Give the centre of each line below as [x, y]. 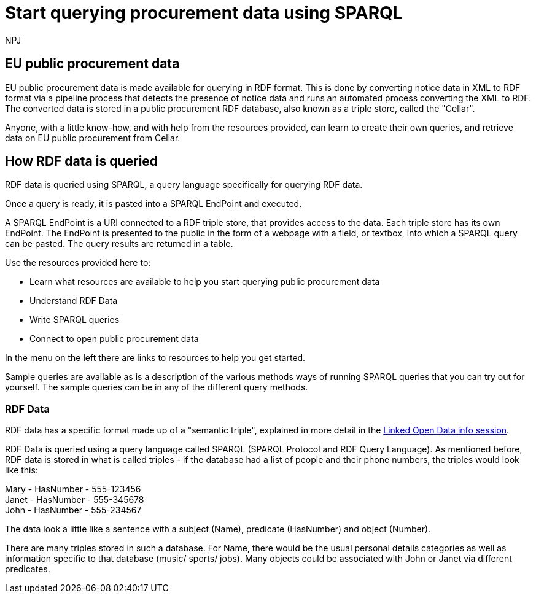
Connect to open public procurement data [114, 339]
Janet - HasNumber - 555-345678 [75, 500]
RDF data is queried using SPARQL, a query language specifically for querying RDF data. [184, 185]
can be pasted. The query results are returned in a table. [119, 244]
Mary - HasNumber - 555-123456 [73, 489]
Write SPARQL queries [75, 320]
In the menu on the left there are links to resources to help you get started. [155, 358]
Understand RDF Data [74, 301]
